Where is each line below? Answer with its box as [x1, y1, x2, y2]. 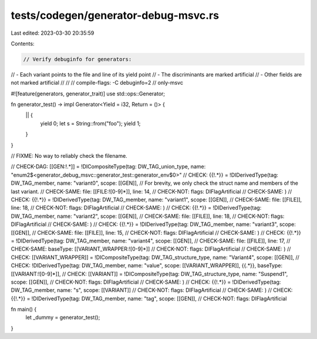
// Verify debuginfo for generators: [23, 56, 132, 62]
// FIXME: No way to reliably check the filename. [11, 152, 127, 159]
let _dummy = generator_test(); [25, 314, 100, 321]
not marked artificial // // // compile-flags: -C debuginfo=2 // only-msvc [11, 79, 183, 87]
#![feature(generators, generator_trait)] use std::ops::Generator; [11, 90, 166, 97]
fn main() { [11, 306, 37, 313]
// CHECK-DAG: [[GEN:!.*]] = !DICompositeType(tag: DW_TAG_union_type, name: [11, 163, 206, 170]
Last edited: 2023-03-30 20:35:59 [11, 29, 95, 36]
